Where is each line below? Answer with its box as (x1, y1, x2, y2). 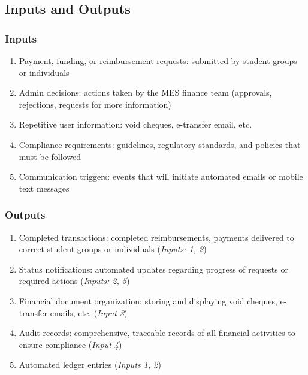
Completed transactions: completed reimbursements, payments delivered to (19, 231, 294, 243)
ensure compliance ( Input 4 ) (19, 338, 122, 350)
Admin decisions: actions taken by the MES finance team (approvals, (19, 86, 272, 99)
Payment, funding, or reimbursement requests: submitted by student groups (19, 55, 297, 66)
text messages (19, 182, 70, 194)
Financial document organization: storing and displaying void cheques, (19, 294, 277, 307)
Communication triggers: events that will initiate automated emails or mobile (19, 170, 303, 183)
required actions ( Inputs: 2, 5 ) (19, 274, 130, 287)
